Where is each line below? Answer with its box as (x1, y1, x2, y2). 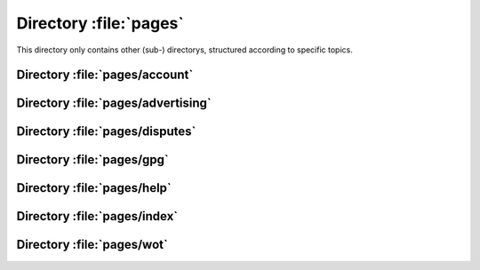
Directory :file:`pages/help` (16, 180, 172, 195)
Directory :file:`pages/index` (16, 209, 179, 224)
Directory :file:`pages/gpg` (16, 152, 169, 168)
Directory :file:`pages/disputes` (16, 124, 196, 139)
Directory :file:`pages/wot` (16, 237, 168, 252)
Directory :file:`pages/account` (16, 67, 194, 83)
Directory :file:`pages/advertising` (16, 96, 212, 111)
